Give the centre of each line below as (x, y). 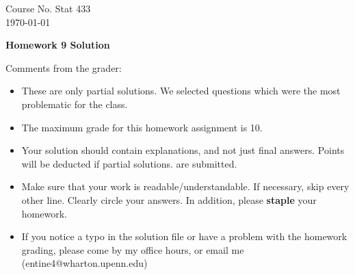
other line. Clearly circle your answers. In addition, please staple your (169, 199)
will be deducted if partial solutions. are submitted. (129, 163)
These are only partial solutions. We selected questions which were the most (181, 91)
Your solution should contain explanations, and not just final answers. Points (183, 150)
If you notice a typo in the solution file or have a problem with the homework (184, 236)
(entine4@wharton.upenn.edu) (84, 263)
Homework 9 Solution (58, 45)
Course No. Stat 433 (48, 8)
